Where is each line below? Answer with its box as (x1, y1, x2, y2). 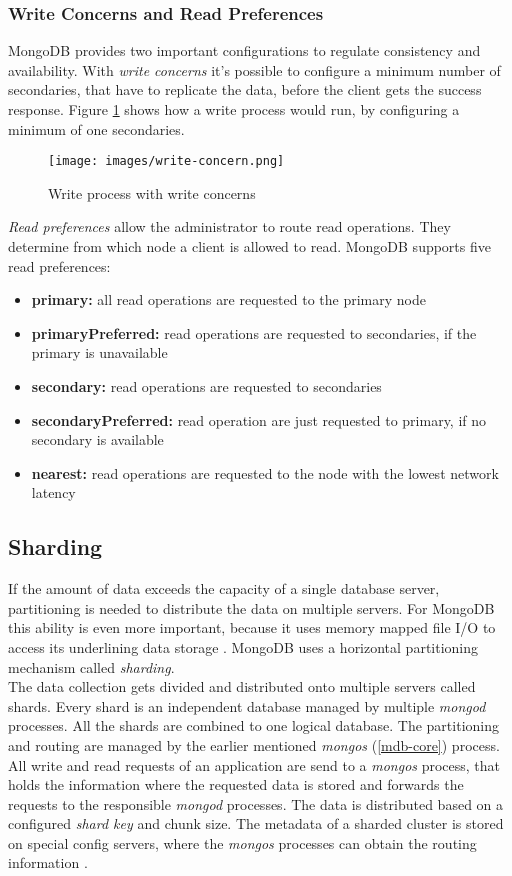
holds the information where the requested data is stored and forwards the (8, 774, 464, 795)
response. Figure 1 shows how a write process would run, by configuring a (8, 99, 460, 119)
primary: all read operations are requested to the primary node (31, 289, 426, 310)
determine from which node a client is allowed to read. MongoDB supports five (8, 236, 491, 257)
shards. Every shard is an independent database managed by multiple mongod (8, 695, 486, 716)
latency (31, 482, 76, 503)
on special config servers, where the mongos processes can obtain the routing (8, 832, 477, 853)
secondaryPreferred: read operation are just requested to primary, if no (31, 409, 487, 430)
